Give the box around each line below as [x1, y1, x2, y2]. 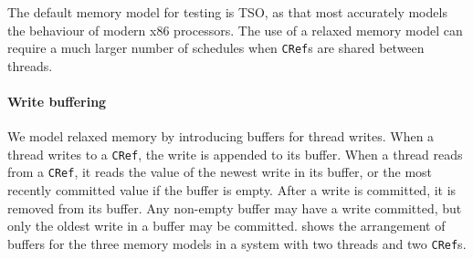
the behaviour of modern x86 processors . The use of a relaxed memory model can [7, 20, 463, 39]
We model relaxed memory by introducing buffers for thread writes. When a [7, 127, 435, 146]
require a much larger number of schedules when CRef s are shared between [7, 38, 425, 57]
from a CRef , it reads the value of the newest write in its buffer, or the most [7, 162, 433, 181]
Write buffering [7, 92, 107, 111]
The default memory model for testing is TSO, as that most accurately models [7, 3, 447, 21]
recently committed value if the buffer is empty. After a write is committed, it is [7, 181, 457, 200]
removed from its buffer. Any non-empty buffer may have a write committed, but [7, 198, 462, 217]
